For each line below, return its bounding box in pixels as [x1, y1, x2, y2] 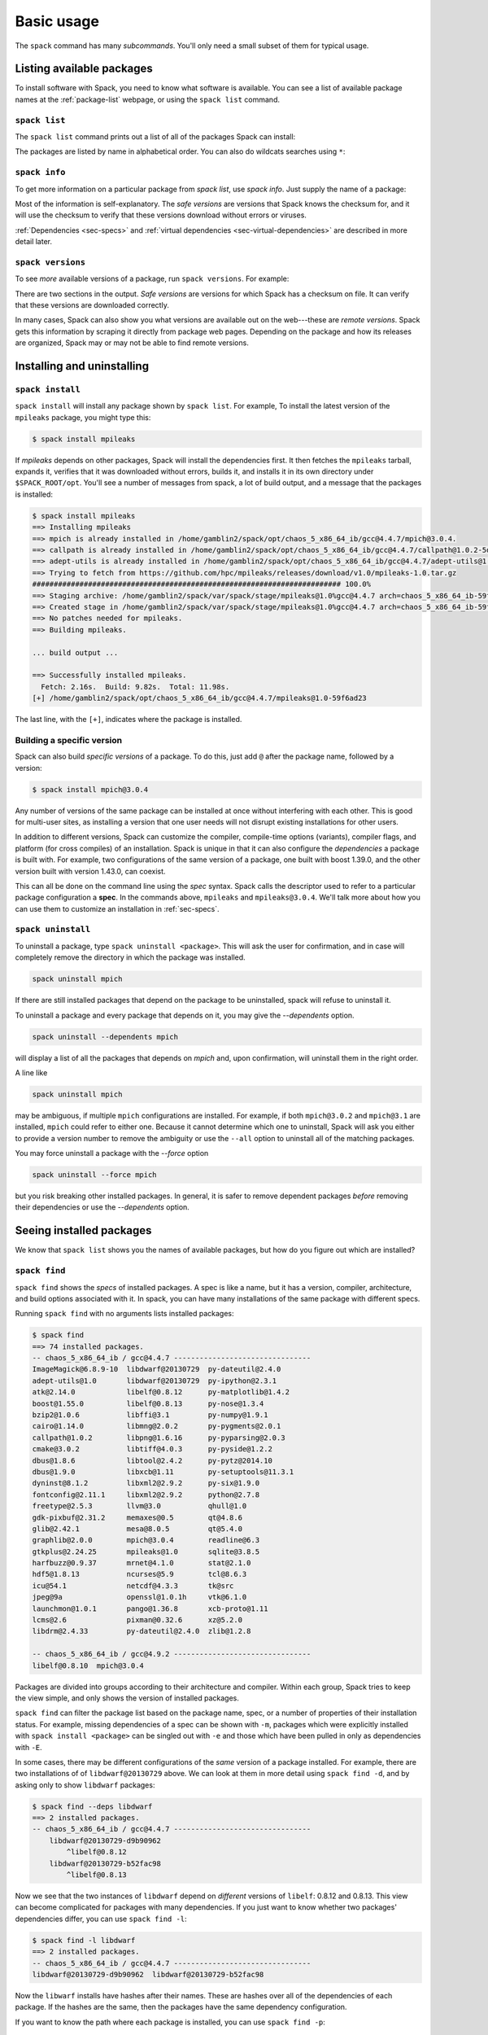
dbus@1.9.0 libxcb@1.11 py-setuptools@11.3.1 [32, 1467, 294, 1477]
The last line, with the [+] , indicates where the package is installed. [15, 715, 242, 724]
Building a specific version [15, 734, 122, 746]
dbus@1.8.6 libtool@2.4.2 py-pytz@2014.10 [32, 1455, 272, 1465]
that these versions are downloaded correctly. [15, 300, 170, 309]
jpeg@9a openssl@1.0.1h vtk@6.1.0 [32, 1592, 247, 1602]
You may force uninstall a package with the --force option [15, 1149, 209, 1158]
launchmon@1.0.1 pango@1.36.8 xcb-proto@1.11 [32, 1604, 268, 1613]
